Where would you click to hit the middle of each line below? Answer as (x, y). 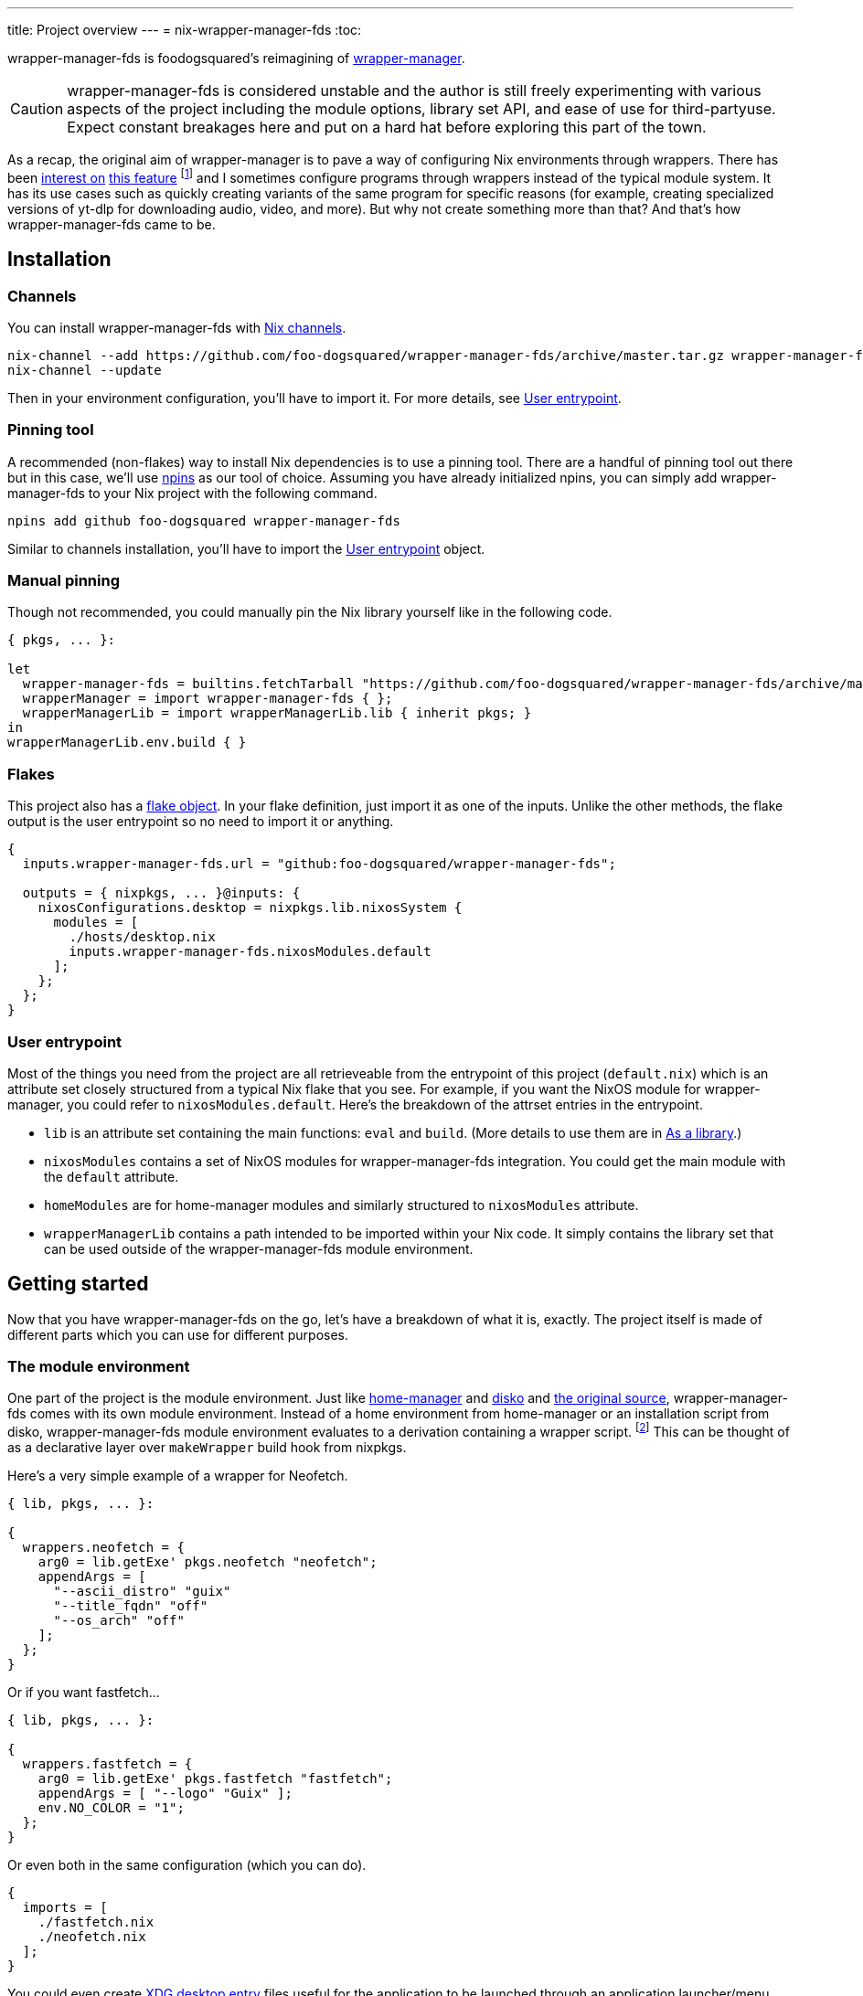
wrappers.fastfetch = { (107, 1764)
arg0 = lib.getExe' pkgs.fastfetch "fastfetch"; (215, 1779)
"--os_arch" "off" (119, 1621)
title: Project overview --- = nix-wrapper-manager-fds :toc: (185, 30)
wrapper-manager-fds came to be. (112, 224)
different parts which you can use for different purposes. (178, 1334)
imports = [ (65, 1908)
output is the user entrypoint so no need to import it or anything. (201, 822)
